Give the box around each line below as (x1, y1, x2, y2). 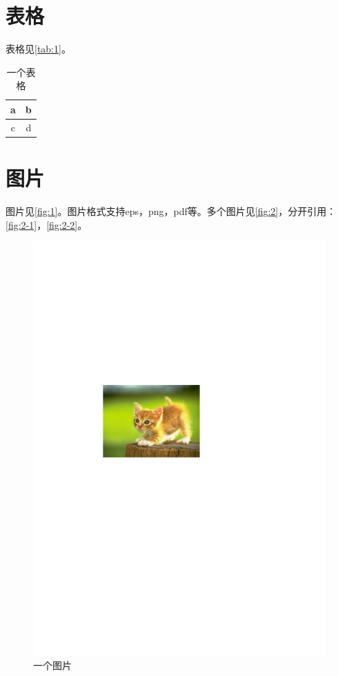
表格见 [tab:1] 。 (6, 41, 71, 56)
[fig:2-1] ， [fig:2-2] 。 (6, 217, 88, 232)
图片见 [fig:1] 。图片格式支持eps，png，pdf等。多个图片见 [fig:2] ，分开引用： (6, 203, 337, 218)
